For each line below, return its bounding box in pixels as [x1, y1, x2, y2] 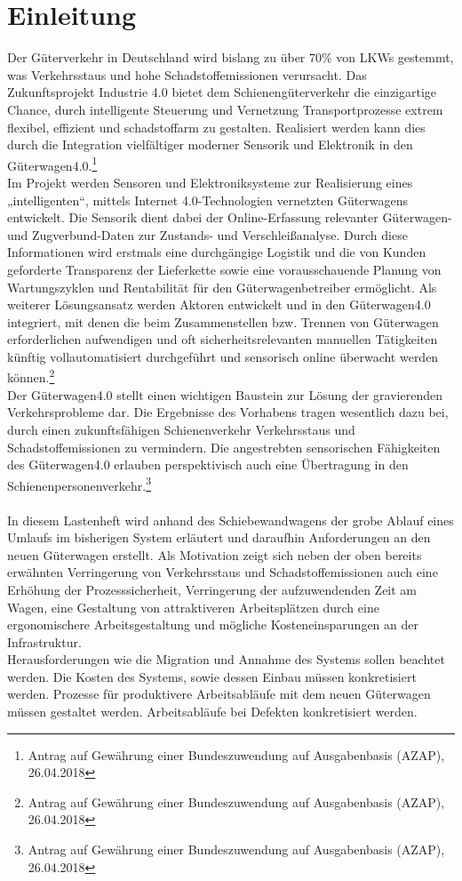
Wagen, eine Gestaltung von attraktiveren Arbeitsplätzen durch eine [7, 597, 379, 616]
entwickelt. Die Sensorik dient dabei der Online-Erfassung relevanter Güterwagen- [7, 208, 452, 227]
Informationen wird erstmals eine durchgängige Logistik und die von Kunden [7, 243, 426, 261]
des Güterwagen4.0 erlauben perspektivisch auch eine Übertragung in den [7, 455, 409, 474]
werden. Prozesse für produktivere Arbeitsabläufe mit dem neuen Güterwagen [7, 685, 431, 703]
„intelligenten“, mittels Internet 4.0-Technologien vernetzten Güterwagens [7, 190, 409, 209]
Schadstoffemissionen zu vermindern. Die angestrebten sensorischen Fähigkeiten [7, 437, 441, 456]
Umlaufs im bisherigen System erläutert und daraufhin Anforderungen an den [7, 528, 431, 547]
